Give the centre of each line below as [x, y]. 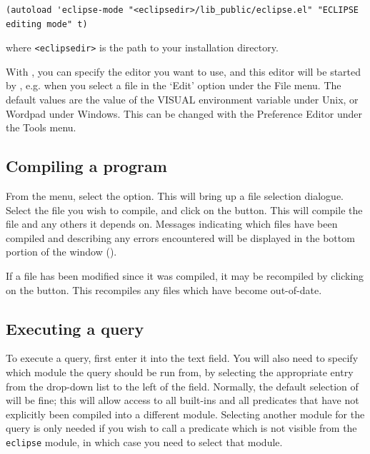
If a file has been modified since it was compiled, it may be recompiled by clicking [185, 275]
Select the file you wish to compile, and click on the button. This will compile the [184, 210]
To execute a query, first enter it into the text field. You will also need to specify [182, 358]
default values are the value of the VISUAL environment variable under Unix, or [182, 100]
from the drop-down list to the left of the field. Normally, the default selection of [182, 386]
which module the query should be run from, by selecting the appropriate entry [180, 372]
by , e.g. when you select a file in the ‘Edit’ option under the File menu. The [174, 85]
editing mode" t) [47, 24]
